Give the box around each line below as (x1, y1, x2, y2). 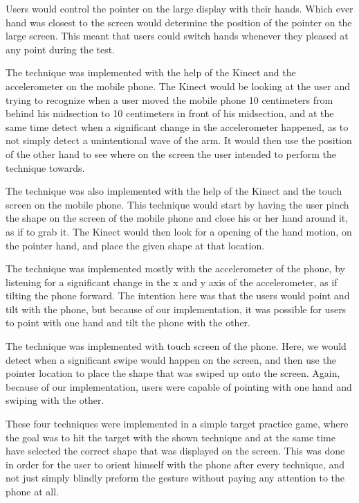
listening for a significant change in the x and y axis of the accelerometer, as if (6, 274, 338, 289)
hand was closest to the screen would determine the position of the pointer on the (6, 15, 352, 29)
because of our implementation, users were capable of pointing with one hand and (6, 379, 352, 394)
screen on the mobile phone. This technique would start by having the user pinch (6, 197, 349, 211)
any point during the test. (6, 42, 116, 56)
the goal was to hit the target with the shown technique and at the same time (6, 430, 335, 444)
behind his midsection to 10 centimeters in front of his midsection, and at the (6, 106, 334, 121)
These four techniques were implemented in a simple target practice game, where (6, 416, 349, 431)
